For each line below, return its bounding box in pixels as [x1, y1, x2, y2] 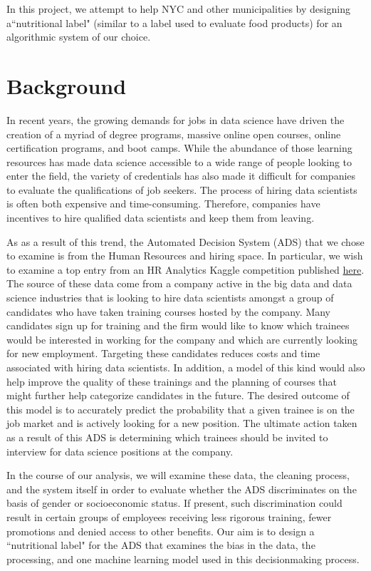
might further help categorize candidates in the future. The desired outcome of [6, 388, 350, 403]
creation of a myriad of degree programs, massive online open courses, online [6, 126, 341, 141]
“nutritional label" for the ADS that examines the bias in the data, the [6, 537, 315, 552]
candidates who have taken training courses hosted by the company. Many [6, 304, 330, 319]
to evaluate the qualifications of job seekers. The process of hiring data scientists [6, 182, 357, 197]
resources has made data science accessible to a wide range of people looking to [6, 154, 352, 169]
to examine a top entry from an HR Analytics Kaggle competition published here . [6, 262, 365, 277]
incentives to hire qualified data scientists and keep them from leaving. [6, 210, 315, 225]
